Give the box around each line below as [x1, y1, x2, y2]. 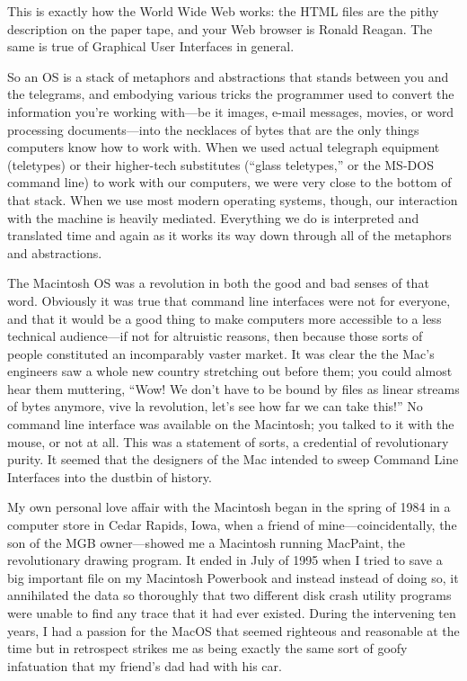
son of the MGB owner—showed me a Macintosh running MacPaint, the [7, 533, 405, 551]
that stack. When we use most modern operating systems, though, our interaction [7, 190, 458, 209]
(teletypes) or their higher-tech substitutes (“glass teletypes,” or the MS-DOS [7, 155, 434, 174]
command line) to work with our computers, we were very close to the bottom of [7, 173, 452, 192]
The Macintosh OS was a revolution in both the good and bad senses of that [7, 273, 429, 292]
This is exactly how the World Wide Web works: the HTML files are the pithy [7, 2, 439, 20]
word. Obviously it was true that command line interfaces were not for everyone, [7, 291, 451, 309]
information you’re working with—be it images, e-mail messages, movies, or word [7, 102, 454, 121]
